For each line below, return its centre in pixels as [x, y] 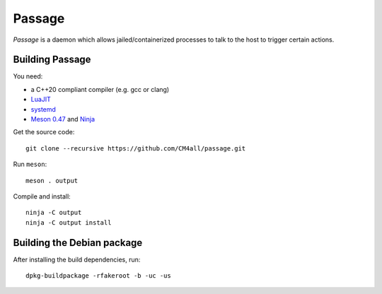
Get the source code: [44, 132]
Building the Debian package [78, 243]
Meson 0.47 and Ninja [63, 119]
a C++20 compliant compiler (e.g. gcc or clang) [100, 89]
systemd [44, 109]
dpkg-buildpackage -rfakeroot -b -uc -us [98, 276]
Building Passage [52, 60]
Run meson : [30, 164]
